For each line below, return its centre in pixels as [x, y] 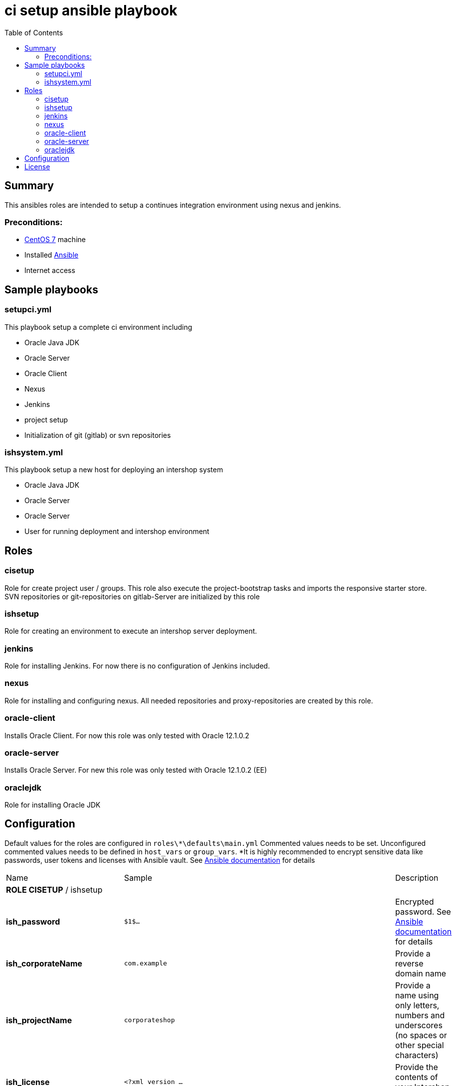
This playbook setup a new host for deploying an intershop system [114, 470]
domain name [421, 973]
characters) [417, 1055]
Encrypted [415, 901]
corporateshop [150, 1020]
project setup [46, 419]
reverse [409, 963]
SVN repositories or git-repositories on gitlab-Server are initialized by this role [132, 596]
